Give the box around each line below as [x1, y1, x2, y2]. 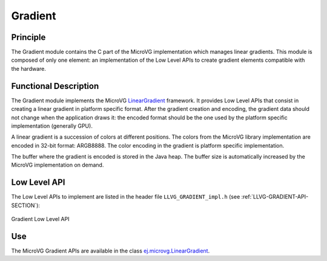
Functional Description [11, 81, 99, 91]
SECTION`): [11, 202, 41, 209]
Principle [11, 32, 46, 42]
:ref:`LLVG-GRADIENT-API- [241, 193, 309, 200]
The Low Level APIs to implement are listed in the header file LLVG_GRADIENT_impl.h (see [11, 193, 240, 200]
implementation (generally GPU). [11, 122, 93, 130]
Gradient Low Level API [11, 216, 70, 223]
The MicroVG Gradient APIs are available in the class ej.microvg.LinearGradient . [11, 247, 210, 254]
